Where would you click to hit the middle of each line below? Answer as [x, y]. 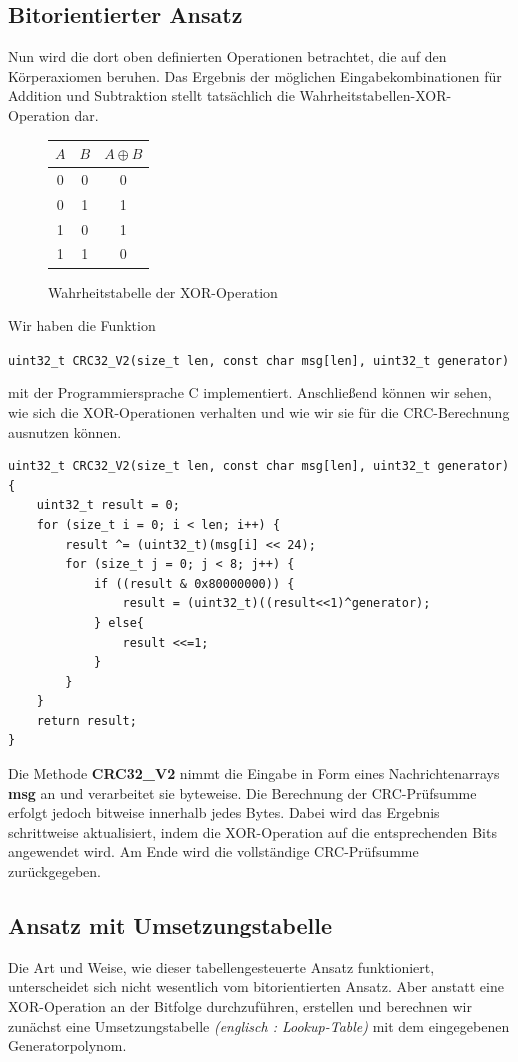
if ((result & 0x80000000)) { [194, 583]
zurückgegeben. [54, 871]
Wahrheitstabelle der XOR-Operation [163, 291]
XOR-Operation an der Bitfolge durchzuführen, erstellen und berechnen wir [240, 1006]
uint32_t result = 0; [108, 505]
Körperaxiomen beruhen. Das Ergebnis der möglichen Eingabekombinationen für [255, 75]
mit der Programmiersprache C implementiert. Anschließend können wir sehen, [250, 392]
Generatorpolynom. [67, 1045]
